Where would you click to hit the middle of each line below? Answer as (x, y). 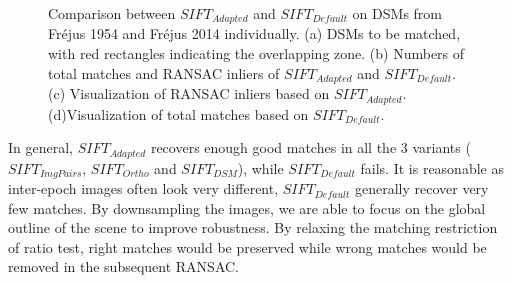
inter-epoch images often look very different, (143, 188)
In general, (40, 147)
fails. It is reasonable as (432, 167)
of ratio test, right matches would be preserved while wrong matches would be (247, 246)
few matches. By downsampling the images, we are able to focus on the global (247, 207)
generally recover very (421, 188)
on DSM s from (397, 13)
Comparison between (112, 13)
